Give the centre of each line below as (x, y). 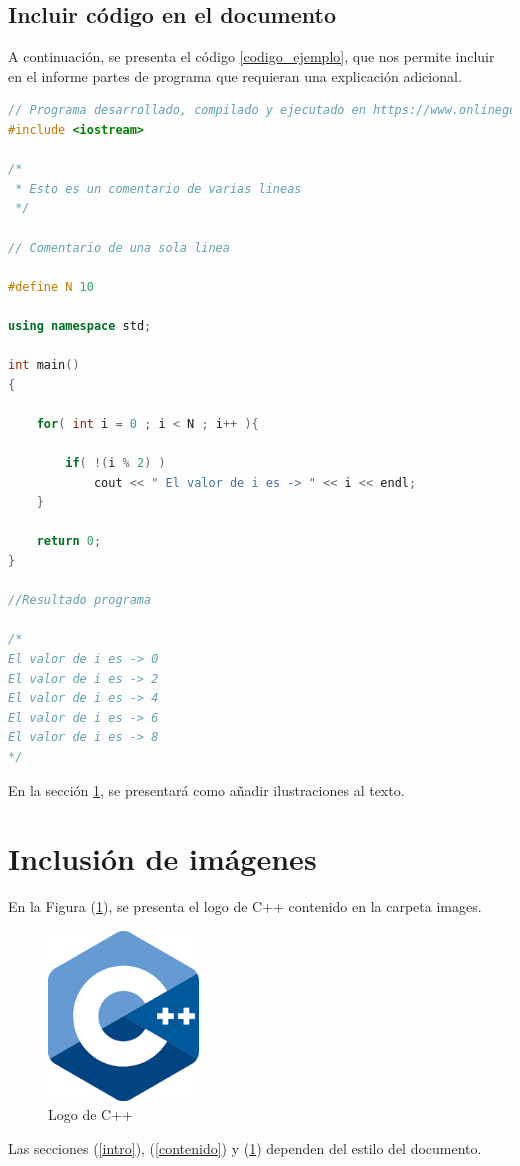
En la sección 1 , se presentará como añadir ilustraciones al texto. (206, 789)
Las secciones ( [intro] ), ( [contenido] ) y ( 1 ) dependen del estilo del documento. (245, 1147)
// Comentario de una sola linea (119, 247)
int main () (44, 365)
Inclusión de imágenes (162, 858)
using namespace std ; (80, 325)
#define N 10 (51, 286)
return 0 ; (69, 541)
